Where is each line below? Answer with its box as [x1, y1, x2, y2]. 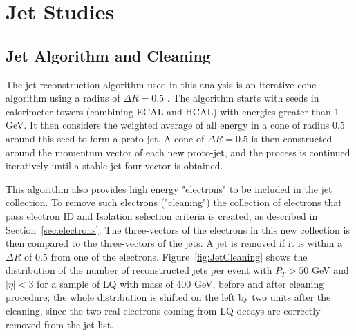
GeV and [311, 263, 349, 277]
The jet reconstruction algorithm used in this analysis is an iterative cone [6, 77, 317, 91]
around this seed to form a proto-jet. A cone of [6, 131, 205, 145]
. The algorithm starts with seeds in [167, 91, 319, 105]
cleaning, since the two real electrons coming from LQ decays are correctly [6, 304, 321, 318]
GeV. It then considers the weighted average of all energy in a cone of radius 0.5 [6, 118, 345, 132]
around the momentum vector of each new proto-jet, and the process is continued [6, 144, 350, 159]
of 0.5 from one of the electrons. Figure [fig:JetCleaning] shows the [24, 249, 308, 263]
